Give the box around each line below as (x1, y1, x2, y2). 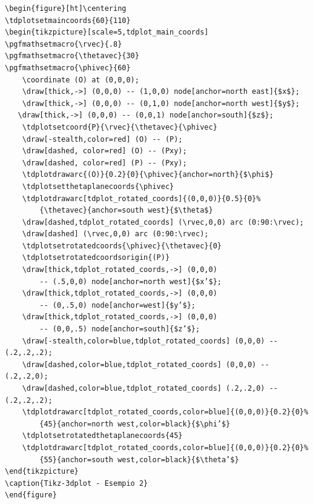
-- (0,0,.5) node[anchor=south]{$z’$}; (39, 325, 200, 334)
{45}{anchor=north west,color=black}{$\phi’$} (39, 419, 231, 428)
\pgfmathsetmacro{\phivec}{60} (5, 63, 131, 72)
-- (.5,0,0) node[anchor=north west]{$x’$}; (39, 277, 222, 286)
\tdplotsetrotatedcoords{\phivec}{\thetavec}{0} (22, 241, 222, 250)
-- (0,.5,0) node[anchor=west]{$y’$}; (39, 300, 196, 310)
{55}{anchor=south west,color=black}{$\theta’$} (39, 455, 239, 464)
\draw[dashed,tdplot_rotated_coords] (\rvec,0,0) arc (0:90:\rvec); (22, 217, 304, 227)
